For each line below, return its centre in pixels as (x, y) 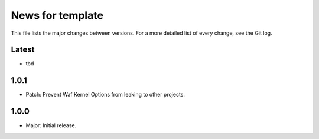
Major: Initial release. (51, 125)
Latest (23, 50)
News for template (57, 15)
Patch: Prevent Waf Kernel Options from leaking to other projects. (105, 95)
